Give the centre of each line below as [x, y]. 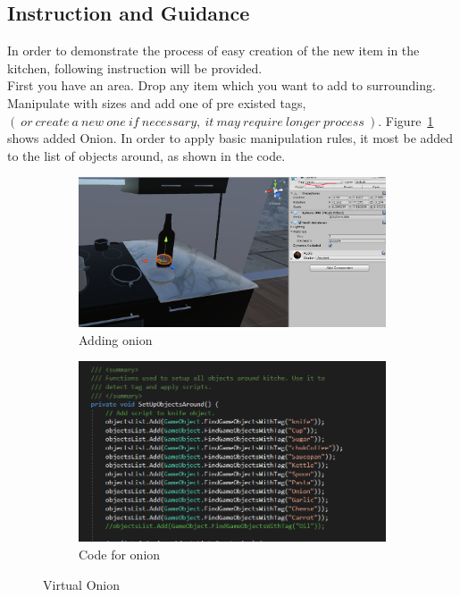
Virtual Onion [82, 584]
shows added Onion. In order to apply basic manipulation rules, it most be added [230, 138]
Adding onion [116, 339]
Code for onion [120, 554]
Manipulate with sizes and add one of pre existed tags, [157, 102]
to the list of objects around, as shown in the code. [146, 155]
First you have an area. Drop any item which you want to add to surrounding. [222, 85]
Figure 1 [410, 120]
